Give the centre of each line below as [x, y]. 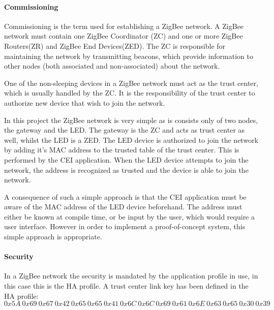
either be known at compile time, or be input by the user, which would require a [129, 216]
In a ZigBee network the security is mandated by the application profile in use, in [131, 276]
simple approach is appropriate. [53, 237]
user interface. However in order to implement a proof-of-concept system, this [125, 226]
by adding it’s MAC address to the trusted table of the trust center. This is [122, 150]
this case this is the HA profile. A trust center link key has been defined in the [126, 286]
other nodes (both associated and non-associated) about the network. [112, 66]
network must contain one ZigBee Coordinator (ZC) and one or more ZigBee [124, 36]
